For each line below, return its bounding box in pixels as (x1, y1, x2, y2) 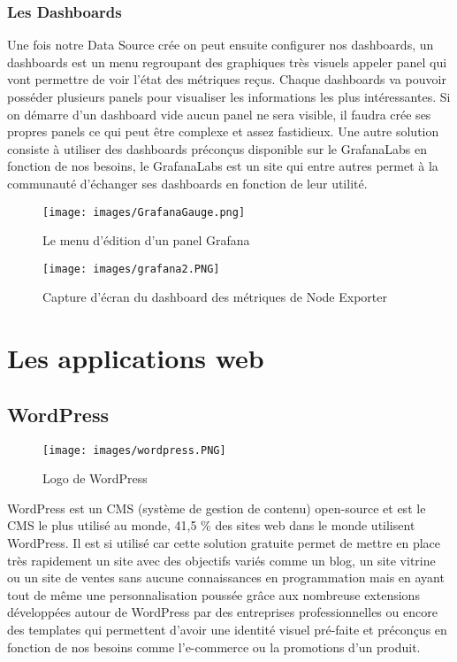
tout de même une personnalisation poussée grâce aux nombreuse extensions (7, 585, 420, 604)
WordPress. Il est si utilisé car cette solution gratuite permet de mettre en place (7, 534, 441, 552)
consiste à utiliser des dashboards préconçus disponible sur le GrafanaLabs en (7, 139, 427, 158)
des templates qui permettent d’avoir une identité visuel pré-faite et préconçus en (7, 620, 447, 639)
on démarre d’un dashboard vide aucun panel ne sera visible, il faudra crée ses (7, 104, 431, 123)
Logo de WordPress (42, 469, 148, 488)
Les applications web (7, 340, 264, 376)
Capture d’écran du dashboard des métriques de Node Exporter (42, 288, 387, 306)
